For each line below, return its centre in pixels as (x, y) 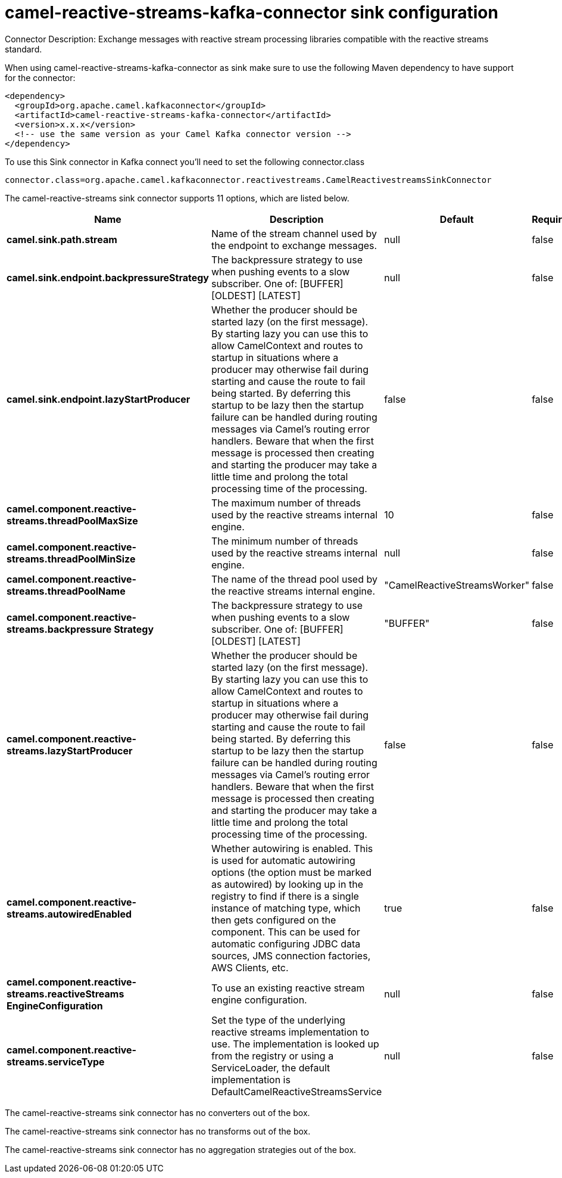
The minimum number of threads (285, 541)
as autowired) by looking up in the (287, 884)
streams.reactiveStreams (65, 994)
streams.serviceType (56, 1062)
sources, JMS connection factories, (291, 955)
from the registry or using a (272, 1056)
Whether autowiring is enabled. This (292, 848)
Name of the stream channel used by (294, 233)
